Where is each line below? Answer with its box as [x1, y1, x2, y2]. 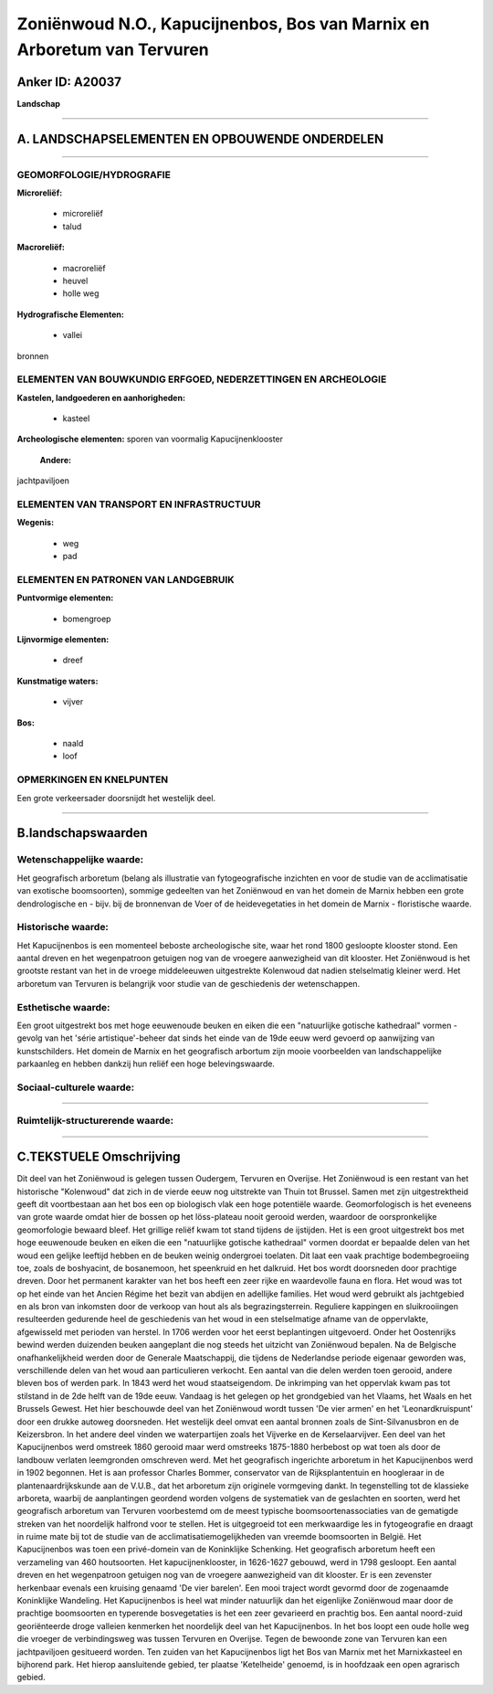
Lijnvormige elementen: [16, 634, 110, 645]
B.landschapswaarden [16, 825, 148, 841]
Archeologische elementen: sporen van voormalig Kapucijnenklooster [16, 434, 283, 445]
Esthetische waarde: [16, 1001, 110, 1013]
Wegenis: [16, 517, 55, 528]
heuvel [62, 275, 89, 286]
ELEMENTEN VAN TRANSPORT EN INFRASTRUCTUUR [16, 498, 261, 511]
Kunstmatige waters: [16, 675, 99, 686]
